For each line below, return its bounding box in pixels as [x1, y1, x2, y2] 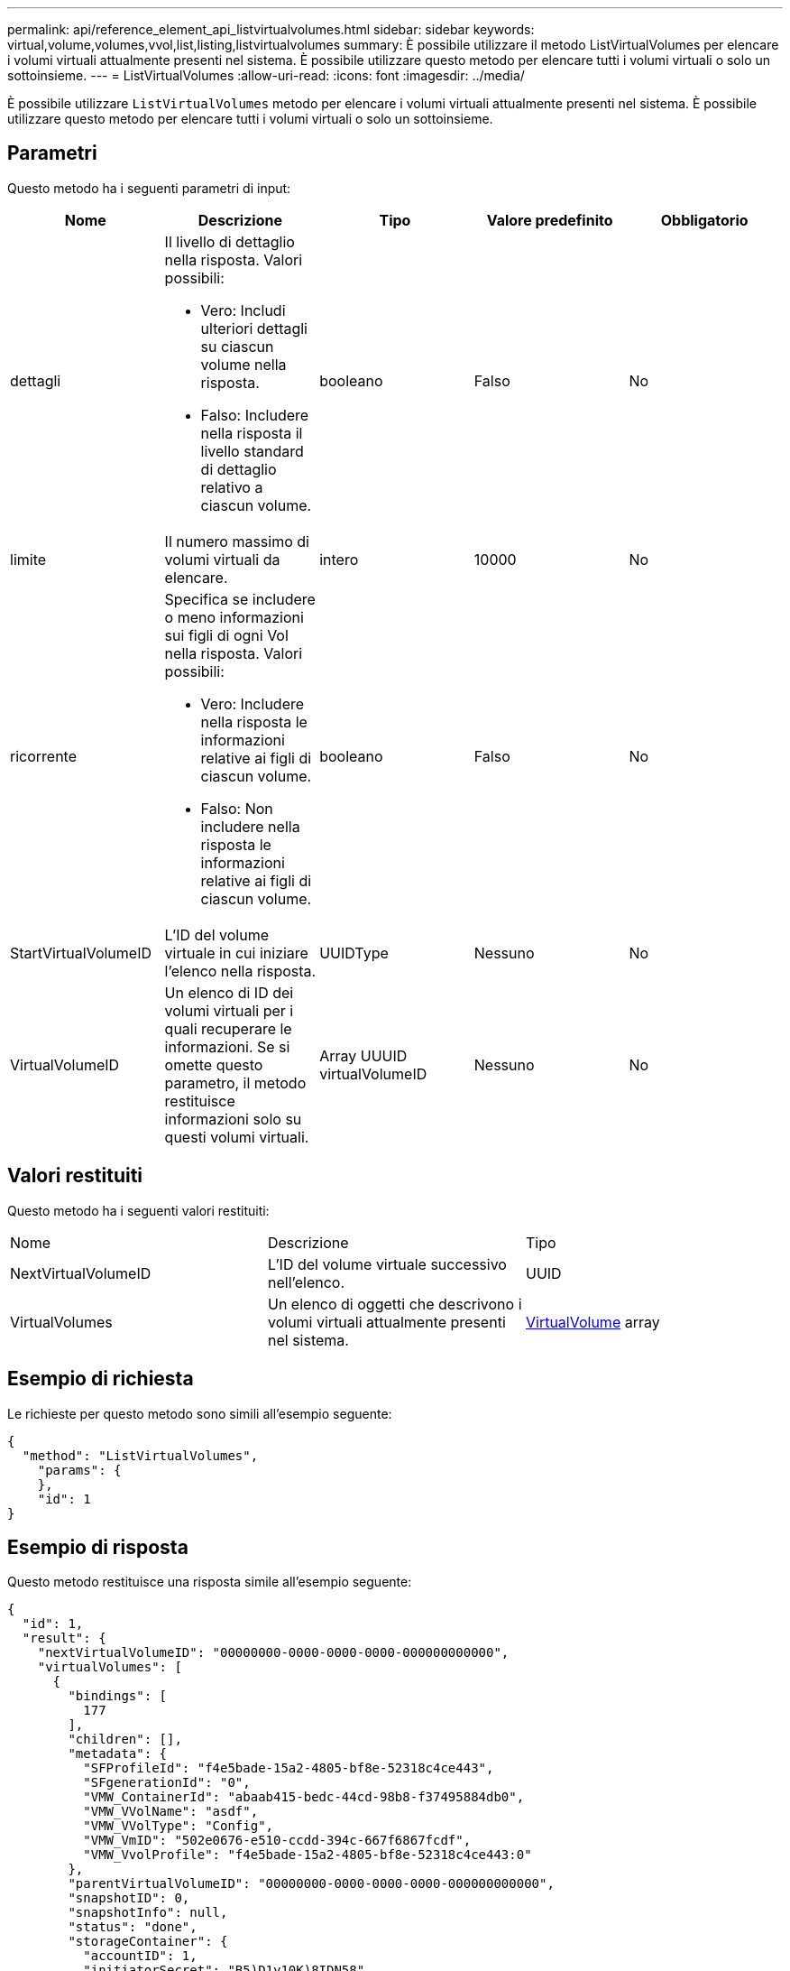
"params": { [37, 1462, 122, 1477]
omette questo [164, 1055, 263, 1074]
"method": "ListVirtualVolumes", [22, 1448, 259, 1463]
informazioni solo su [164, 1109, 302, 1128]
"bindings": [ [68, 1689, 168, 1704]
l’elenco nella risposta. [164, 961, 317, 980]
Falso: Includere [200, 405, 309, 424]
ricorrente [10, 746, 78, 765]
